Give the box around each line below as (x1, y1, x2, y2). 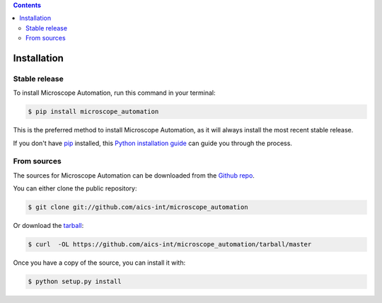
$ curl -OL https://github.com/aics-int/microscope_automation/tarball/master (28, 241, 312, 248)
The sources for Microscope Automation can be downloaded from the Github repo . (13, 171, 255, 180)
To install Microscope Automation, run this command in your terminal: (13, 88, 216, 97)
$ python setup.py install (28, 278, 122, 286)
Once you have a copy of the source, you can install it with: (13, 258, 186, 267)
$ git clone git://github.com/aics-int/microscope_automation (28, 203, 248, 212)
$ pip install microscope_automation (28, 108, 159, 116)
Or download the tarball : (13, 222, 84, 230)
